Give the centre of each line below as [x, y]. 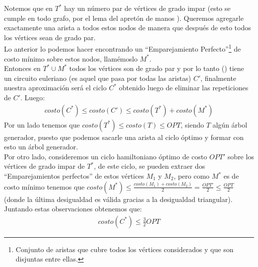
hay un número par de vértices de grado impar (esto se [147, 8]
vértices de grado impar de [44, 166]
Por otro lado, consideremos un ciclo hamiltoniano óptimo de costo [106, 156]
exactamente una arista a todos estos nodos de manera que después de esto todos [128, 28]
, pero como [192, 176]
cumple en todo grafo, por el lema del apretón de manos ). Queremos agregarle [124, 18]
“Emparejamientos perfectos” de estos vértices [74, 176]
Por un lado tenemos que [42, 124]
